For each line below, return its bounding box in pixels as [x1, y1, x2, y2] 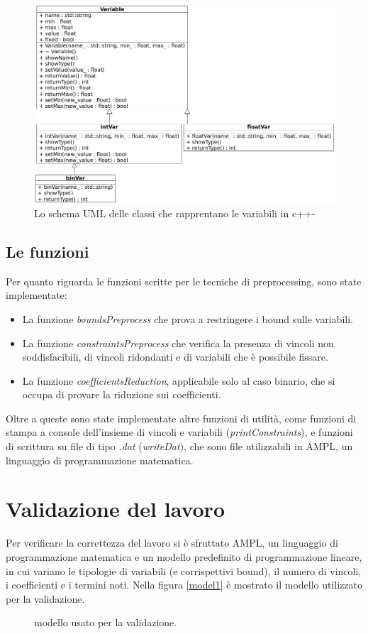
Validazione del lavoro [6, 494, 225, 523]
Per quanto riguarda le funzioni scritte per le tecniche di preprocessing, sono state [6, 273, 362, 288]
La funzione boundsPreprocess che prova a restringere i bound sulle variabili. [22, 311, 353, 326]
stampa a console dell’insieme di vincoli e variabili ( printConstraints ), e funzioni [6, 425, 353, 439]
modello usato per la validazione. [34, 615, 177, 630]
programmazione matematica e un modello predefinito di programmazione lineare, [6, 549, 362, 564]
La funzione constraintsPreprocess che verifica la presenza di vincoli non [22, 335, 334, 350]
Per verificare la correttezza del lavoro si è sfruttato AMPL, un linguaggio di [6, 535, 338, 550]
